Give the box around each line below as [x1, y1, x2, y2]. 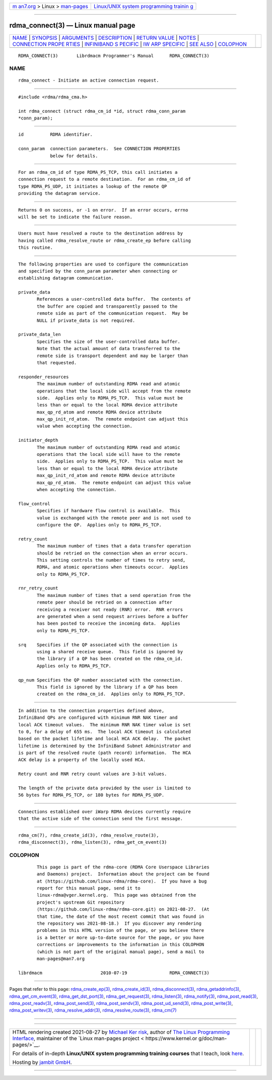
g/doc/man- [198, 1035, 227, 1042]
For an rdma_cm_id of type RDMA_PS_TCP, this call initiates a [18, 169, 178, 175]
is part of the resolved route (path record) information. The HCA [18, 750, 191, 756]
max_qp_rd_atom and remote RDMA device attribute [37, 409, 162, 415]
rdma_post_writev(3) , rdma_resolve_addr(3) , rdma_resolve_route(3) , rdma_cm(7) [9, 1007, 177, 1014]
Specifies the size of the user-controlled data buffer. [37, 339, 181, 345]
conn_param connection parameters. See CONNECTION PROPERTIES [18, 146, 181, 152]
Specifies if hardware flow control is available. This [37, 508, 181, 514]
